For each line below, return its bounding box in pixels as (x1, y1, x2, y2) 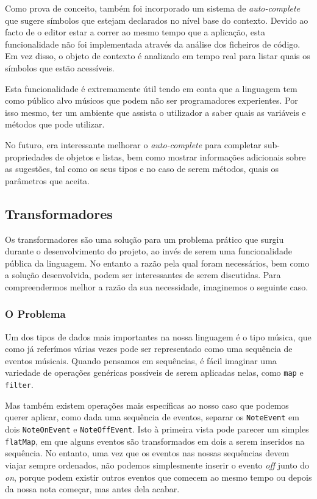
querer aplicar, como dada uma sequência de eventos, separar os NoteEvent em (5, 411, 299, 423)
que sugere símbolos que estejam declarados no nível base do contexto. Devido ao (5, 13, 308, 26)
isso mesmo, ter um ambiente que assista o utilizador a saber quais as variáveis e (5, 106, 306, 118)
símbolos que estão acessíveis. (5, 61, 115, 74)
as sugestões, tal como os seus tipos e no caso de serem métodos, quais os (5, 162, 279, 175)
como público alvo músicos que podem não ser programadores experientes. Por (5, 94, 298, 107)
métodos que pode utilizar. (5, 118, 105, 131)
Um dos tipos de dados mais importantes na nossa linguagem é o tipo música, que (5, 330, 312, 343)
